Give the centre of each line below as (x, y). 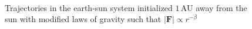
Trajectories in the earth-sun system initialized (89, 7)
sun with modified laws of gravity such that (83, 19)
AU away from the (214, 7)
